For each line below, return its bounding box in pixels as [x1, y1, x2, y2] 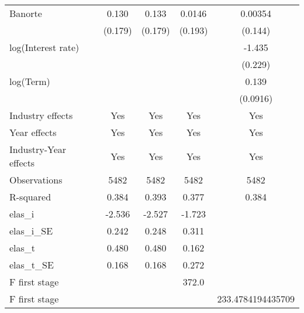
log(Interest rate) [9, 40, 80, 54]
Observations [9, 173, 63, 186]
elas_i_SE [9, 224, 53, 237]
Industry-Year [9, 142, 67, 156]
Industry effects [9, 108, 73, 122]
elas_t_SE [9, 258, 54, 271]
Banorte [9, 6, 42, 20]
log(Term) [9, 74, 50, 88]
